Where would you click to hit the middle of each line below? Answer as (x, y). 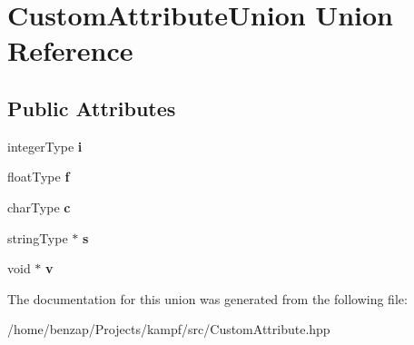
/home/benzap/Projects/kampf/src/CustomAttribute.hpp (169, 329)
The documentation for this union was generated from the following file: (207, 298)
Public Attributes (92, 108)
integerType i (45, 146)
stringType (38, 237)
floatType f (39, 177)
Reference (70, 50)
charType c (39, 207)
